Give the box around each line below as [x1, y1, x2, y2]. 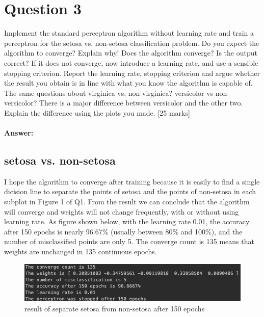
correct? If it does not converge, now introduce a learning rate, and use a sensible [4, 57, 258, 68]
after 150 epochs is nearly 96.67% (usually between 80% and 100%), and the [4, 226, 243, 236]
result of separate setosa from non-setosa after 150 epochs [24, 303, 204, 314]
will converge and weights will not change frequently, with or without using [4, 206, 239, 217]
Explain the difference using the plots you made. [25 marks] [4, 107, 190, 118]
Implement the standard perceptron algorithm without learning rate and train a [4, 28, 254, 38]
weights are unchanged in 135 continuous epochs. [4, 246, 157, 257]
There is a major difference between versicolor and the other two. [39, 97, 243, 108]
